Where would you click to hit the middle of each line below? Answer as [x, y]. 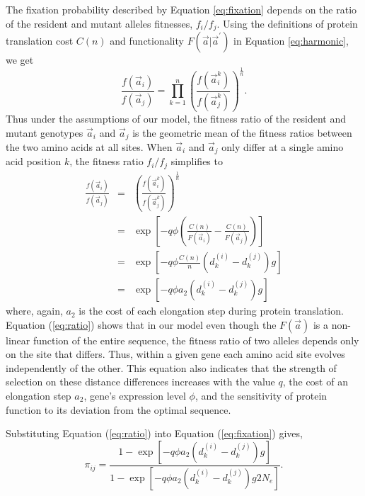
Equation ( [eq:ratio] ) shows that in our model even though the [141, 324]
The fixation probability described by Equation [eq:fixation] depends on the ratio [181, 9]
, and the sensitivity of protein [261, 396]
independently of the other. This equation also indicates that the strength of [171, 367]
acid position [34, 161]
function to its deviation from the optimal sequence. [118, 409]
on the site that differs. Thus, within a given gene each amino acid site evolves [175, 354]
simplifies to [197, 161]
